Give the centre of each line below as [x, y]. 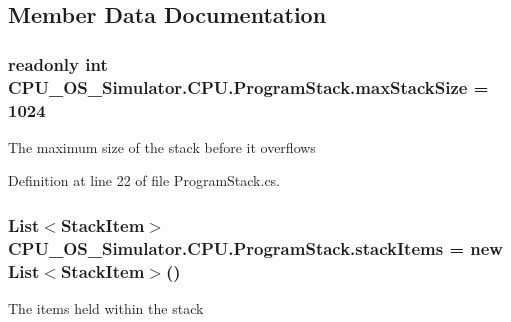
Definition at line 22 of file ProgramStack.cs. [144, 180]
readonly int [58, 63]
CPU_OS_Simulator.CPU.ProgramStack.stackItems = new [255, 247]
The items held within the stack [106, 308]
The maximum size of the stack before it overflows [162, 146]
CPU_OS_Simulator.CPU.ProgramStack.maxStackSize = [248, 86]
